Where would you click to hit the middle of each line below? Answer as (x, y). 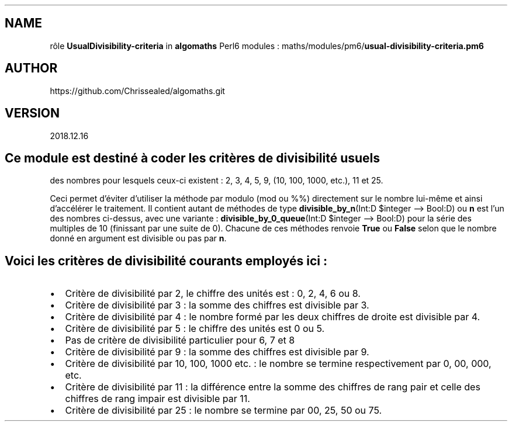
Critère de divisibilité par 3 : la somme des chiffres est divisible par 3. (217, 305)
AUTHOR (31, 68)
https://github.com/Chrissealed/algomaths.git (137, 91)
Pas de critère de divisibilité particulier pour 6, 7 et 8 (180, 340)
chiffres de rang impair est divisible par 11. (158, 399)
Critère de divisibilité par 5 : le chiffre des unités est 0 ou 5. (195, 329)
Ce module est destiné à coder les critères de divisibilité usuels (193, 158)
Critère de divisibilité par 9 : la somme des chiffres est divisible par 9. (217, 352)
